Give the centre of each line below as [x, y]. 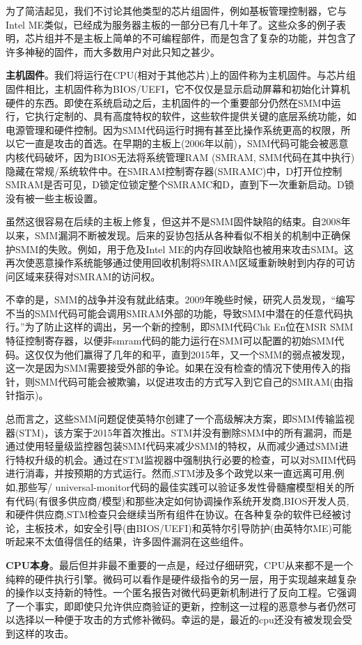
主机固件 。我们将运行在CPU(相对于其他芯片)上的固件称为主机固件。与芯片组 [181, 75]
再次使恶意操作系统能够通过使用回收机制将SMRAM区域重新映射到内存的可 [176, 263]
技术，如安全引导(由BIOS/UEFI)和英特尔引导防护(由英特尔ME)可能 [198, 528]
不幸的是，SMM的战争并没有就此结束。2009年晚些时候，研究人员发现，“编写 [181, 299]
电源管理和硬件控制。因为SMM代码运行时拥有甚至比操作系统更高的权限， [173, 129]
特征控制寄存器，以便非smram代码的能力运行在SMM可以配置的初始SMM [170, 341]
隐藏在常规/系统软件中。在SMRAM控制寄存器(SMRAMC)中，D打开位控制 [174, 170]
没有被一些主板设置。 [54, 198]
